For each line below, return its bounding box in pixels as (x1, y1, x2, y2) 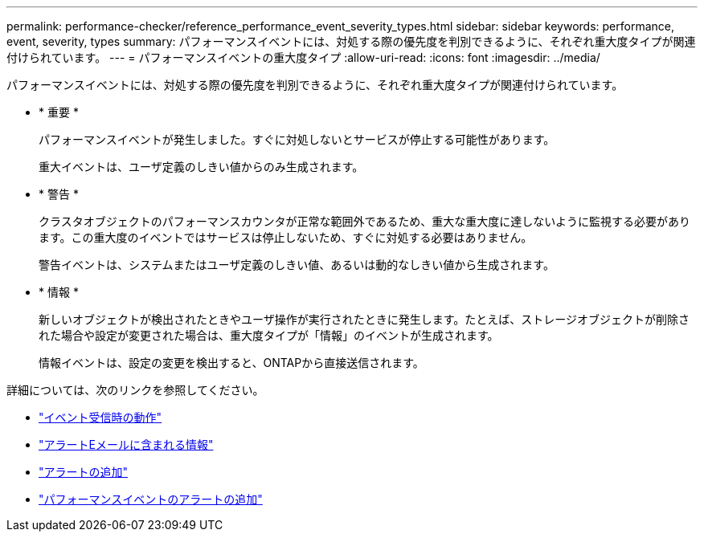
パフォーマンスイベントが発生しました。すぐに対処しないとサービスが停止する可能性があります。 (39, 132, 555, 146)
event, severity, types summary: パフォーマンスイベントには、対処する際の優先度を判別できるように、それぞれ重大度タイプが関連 (6, 35, 696, 48)
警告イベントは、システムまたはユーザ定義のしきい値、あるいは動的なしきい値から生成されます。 (39, 258, 555, 271)
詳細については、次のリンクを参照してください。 (6, 383, 264, 397)
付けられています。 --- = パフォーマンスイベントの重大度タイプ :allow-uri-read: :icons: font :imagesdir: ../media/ (6, 51, 600, 64)
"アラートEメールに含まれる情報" (39, 438, 214, 451)
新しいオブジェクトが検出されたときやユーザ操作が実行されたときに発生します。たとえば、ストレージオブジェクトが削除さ (39, 312, 690, 326)
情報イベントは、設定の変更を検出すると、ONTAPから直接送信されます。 (39, 356, 424, 369)
